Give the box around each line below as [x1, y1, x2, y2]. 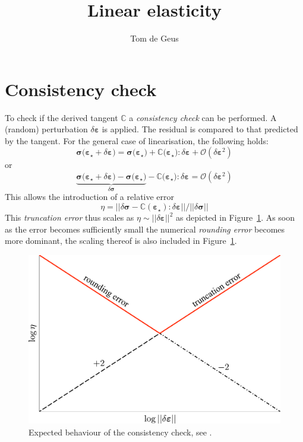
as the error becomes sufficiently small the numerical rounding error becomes [5, 222, 285, 235]
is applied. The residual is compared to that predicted [102, 123, 298, 135]
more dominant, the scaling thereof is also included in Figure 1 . [5, 234, 237, 247]
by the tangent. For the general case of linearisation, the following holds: [5, 134, 269, 147]
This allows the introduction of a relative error [5, 190, 175, 203]
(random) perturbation [5, 123, 88, 135]
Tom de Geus [130, 32, 179, 44]
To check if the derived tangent [5, 111, 118, 123]
